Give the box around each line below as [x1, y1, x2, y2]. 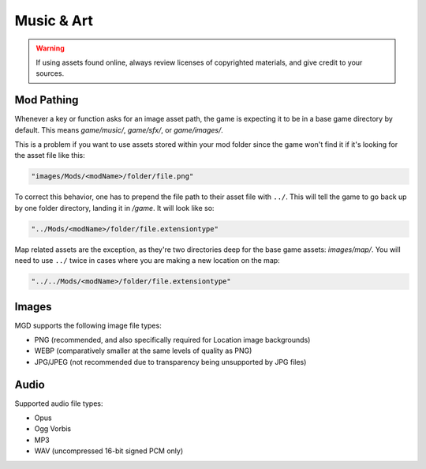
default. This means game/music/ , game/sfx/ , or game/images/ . [14, 125, 224, 134]
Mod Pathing [14, 93, 79, 107]
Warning [35, 43, 65, 53]
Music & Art [14, 12, 94, 29]
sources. [35, 69, 65, 78]
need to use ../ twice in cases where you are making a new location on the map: [14, 256, 280, 265]
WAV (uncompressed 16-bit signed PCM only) [34, 446, 184, 456]
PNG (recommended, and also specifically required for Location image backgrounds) [34, 336, 311, 344]
